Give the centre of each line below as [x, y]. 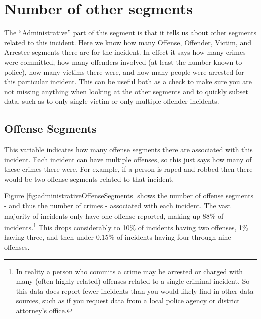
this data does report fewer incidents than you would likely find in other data [135, 291]
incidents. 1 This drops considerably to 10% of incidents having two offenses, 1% [126, 226]
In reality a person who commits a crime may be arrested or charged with [129, 271]
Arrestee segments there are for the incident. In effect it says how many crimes [125, 52]
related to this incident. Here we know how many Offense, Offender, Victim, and [128, 42]
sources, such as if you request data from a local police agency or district [128, 301]
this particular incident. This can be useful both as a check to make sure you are [128, 82]
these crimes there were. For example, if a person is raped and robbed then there [128, 169]
